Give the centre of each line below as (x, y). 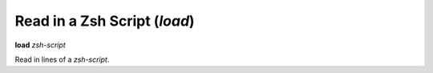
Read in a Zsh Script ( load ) (105, 21)
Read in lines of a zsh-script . (62, 59)
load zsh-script (40, 45)
